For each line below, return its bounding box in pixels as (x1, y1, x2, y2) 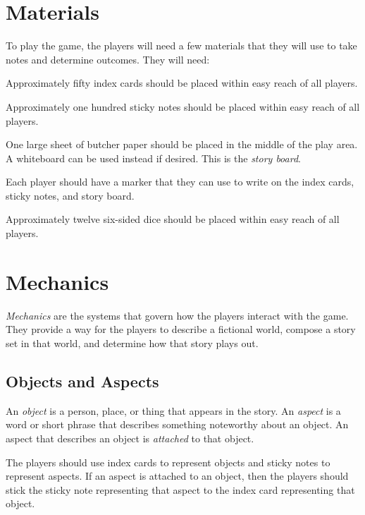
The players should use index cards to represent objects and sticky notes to (6, 454, 330, 469)
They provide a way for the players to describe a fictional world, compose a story (6, 322, 356, 337)
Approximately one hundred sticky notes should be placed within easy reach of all (6, 99, 360, 114)
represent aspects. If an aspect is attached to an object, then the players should (6, 468, 349, 483)
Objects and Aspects (6, 370, 159, 392)
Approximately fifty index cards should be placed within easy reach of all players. (6, 75, 358, 90)
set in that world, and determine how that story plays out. (6, 335, 259, 350)
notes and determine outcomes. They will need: (6, 51, 210, 66)
